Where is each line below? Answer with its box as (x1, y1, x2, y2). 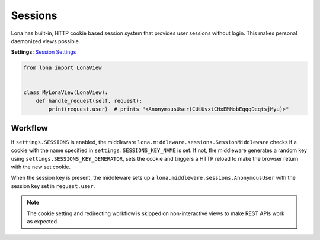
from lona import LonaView (23, 64, 102, 71)
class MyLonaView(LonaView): (23, 89, 108, 96)
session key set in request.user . (11, 182, 95, 189)
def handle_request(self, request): (36, 98, 142, 104)
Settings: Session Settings (11, 48, 76, 56)
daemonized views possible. (11, 37, 81, 44)
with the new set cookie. (11, 163, 71, 170)
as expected (27, 218, 57, 225)
